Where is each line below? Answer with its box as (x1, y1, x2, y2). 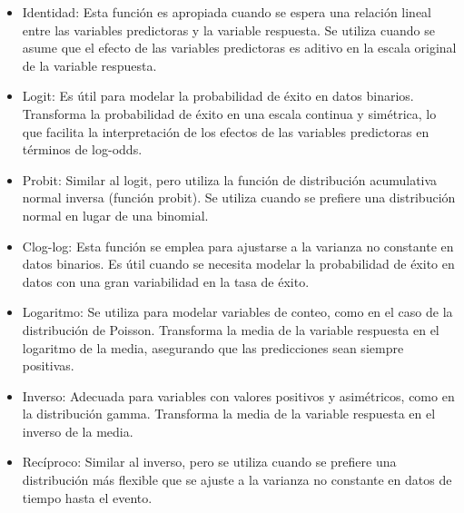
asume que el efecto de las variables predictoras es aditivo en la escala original (22, 38, 457, 57)
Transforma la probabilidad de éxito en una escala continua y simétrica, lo (22, 104, 437, 123)
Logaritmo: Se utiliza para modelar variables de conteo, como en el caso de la (22, 302, 453, 321)
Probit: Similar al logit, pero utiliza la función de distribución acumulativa (22, 170, 438, 189)
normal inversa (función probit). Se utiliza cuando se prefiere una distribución (22, 188, 456, 207)
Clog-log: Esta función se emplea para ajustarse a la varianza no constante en (22, 236, 454, 255)
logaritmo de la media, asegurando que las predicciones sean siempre (22, 338, 404, 357)
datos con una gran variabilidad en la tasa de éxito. (22, 271, 310, 291)
